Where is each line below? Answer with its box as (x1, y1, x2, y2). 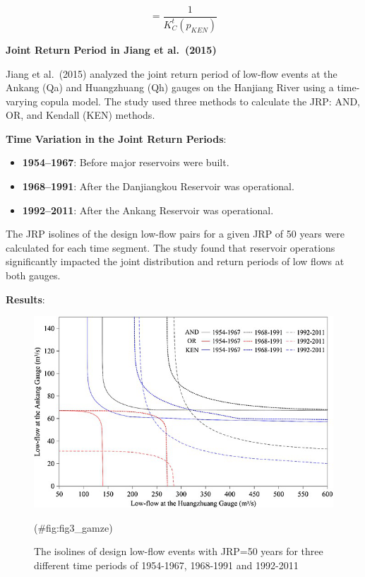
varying (6, 93, 38, 108)
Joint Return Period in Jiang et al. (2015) (6, 42, 217, 57)
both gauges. (6, 268, 61, 283)
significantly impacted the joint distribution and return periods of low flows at (6, 254, 345, 269)
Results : (6, 291, 45, 306)
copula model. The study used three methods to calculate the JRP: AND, (40, 93, 360, 108)
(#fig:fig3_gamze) (34, 520, 113, 535)
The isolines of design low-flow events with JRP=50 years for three (34, 544, 323, 559)
